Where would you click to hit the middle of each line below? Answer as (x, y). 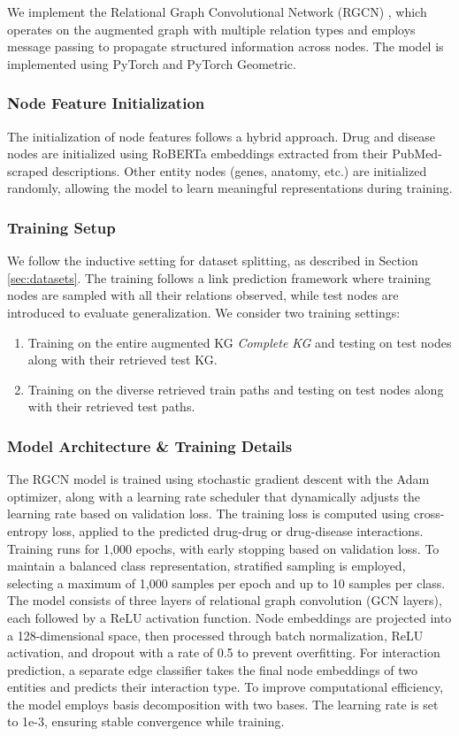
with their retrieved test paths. (111, 406)
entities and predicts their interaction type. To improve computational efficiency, (226, 687)
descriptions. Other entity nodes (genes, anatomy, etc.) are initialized (240, 170)
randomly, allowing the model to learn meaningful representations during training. (230, 188)
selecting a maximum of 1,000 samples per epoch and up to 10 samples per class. (226, 583)
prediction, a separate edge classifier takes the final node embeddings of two (213, 669)
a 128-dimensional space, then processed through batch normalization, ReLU (215, 635)
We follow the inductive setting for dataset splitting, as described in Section (213, 261)
